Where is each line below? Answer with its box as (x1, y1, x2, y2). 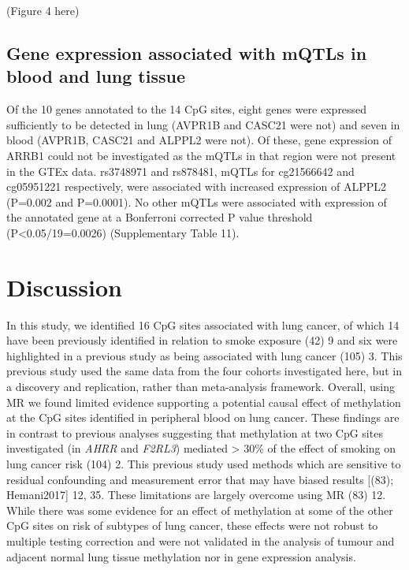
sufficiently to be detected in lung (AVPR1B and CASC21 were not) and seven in (6, 116, 400, 132)
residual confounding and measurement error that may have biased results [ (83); (6, 471, 394, 487)
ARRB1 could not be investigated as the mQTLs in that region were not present (6, 147, 396, 163)
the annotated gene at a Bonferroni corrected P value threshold (6, 209, 313, 225)
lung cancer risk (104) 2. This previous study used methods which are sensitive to (6, 456, 401, 471)
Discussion (6, 270, 122, 303)
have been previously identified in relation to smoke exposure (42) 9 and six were (6, 332, 398, 348)
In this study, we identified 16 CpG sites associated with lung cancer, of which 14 (6, 316, 400, 333)
